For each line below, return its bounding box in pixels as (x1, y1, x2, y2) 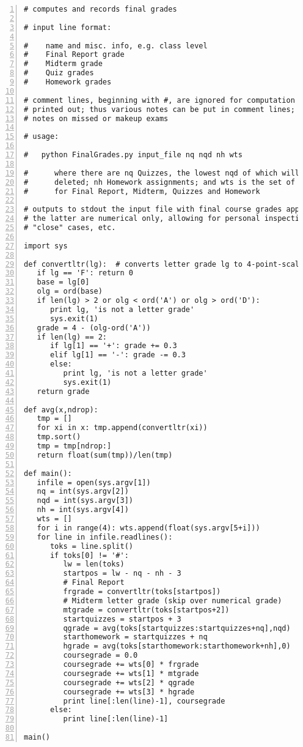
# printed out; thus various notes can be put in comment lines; (24, 105, 295, 114)
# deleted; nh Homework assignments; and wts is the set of (24, 177, 295, 187)
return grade (37, 387, 90, 396)
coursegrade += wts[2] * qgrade (63, 678, 195, 687)
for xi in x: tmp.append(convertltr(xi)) (37, 423, 208, 433)
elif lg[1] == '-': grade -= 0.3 (49, 351, 186, 360)
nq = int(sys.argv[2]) (37, 487, 129, 496)
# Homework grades (24, 78, 112, 86)
